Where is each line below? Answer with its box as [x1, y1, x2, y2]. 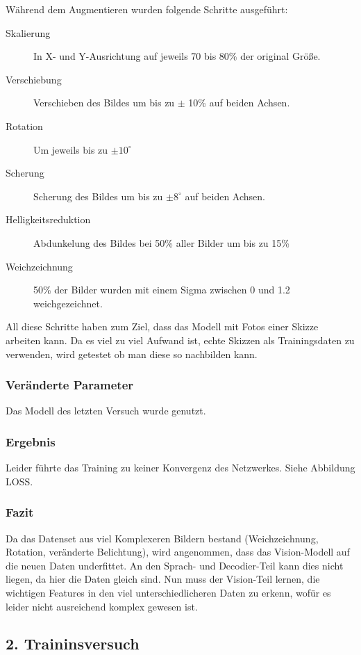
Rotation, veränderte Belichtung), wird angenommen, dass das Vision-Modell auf [6, 544, 350, 559]
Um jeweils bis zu [33, 142, 108, 156]
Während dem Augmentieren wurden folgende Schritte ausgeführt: [6, 2, 288, 16]
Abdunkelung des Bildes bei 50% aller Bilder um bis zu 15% [33, 235, 289, 250]
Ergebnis [6, 432, 56, 450]
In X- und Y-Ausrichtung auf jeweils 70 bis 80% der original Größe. [33, 49, 321, 63]
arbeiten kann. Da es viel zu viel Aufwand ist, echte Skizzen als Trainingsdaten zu [6, 332, 355, 347]
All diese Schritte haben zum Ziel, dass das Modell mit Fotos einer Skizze [6, 319, 319, 334]
